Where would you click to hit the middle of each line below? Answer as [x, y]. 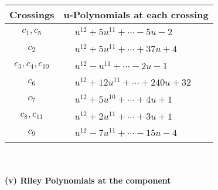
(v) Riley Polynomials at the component [88, 180]
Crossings [32, 14]
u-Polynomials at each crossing [136, 14]
